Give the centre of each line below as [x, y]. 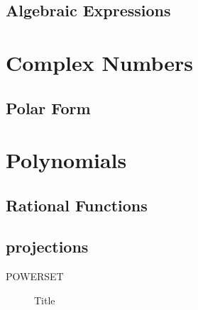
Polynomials [66, 160]
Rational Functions [77, 205]
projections [47, 247]
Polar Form [48, 107]
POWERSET [35, 276]
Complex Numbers [100, 62]
